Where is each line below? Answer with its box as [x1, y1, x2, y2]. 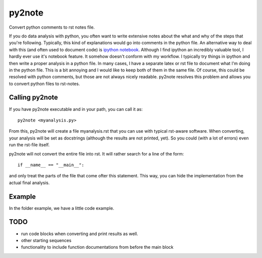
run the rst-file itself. [9, 142, 50, 148]
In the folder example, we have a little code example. [9, 205, 115, 211]
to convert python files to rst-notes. [9, 81, 80, 86]
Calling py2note [9, 93, 58, 102]
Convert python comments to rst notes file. [9, 24, 95, 30]
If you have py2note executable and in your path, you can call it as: [9, 106, 143, 112]
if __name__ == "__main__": [17, 162, 84, 168]
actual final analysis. [9, 180, 50, 186]
